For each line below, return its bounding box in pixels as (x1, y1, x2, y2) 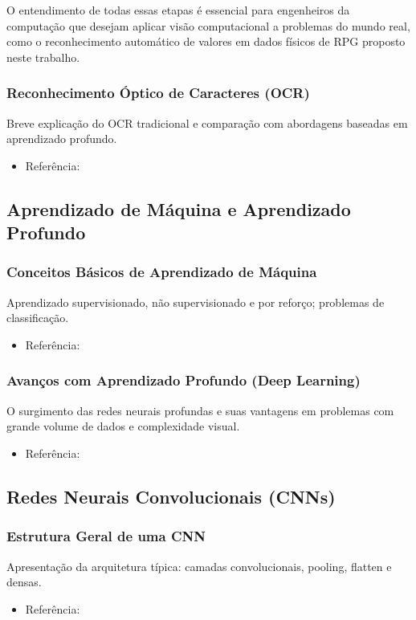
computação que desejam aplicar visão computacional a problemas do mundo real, (6, 17, 410, 34)
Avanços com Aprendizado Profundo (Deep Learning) (6, 370, 361, 390)
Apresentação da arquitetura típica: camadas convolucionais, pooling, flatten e (6, 557, 392, 574)
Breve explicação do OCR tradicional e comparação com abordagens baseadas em (6, 114, 408, 131)
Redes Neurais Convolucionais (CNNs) (6, 483, 336, 508)
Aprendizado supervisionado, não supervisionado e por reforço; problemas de (6, 293, 385, 310)
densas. (6, 573, 42, 590)
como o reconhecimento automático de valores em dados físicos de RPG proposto (6, 33, 406, 50)
